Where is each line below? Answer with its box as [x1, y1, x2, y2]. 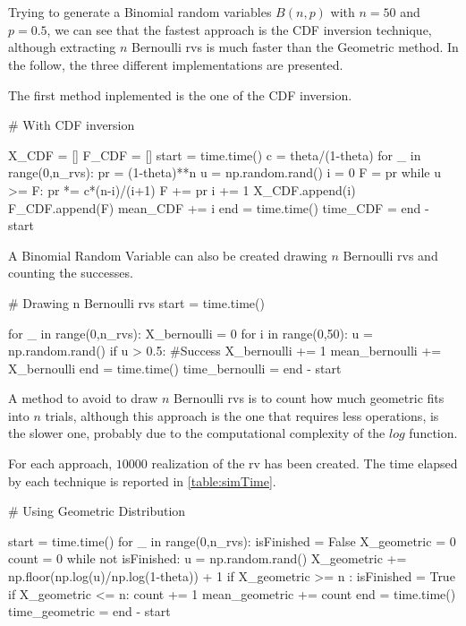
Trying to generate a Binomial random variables [8, 3, 272, 21]
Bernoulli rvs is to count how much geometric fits [173, 389, 445, 407]
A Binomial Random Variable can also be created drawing [8, 245, 327, 264]
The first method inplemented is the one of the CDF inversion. [8, 85, 352, 104]
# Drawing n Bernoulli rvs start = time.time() [8, 293, 265, 312]
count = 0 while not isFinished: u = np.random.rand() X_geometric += [8, 549, 407, 568]
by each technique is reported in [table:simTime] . [8, 471, 276, 490]
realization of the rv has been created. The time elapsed [151, 454, 458, 473]
